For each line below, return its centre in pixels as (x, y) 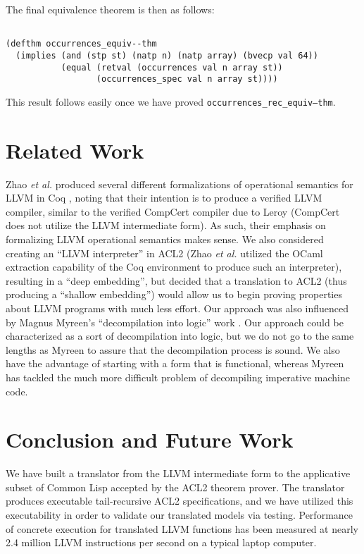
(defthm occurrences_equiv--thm (81, 44)
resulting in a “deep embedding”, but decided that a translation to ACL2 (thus (176, 280)
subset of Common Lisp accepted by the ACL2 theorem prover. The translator (175, 487)
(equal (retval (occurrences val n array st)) (172, 67)
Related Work (75, 150)
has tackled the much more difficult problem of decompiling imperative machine (178, 377)
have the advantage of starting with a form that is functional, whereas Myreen (175, 363)
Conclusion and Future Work (150, 439)
